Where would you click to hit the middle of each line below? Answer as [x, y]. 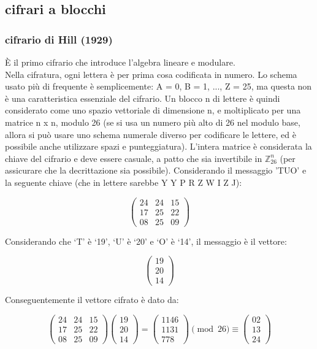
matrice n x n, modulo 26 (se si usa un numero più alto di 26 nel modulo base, [153, 122]
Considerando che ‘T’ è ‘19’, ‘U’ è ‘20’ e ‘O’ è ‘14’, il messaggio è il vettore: [146, 241]
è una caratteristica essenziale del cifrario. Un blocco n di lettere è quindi [143, 98]
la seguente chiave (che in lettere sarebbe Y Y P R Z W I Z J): [124, 182]
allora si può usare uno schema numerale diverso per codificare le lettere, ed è [151, 134]
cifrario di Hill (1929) [59, 39]
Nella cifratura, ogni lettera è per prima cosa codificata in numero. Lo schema [151, 74]
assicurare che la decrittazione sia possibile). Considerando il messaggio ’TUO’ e [156, 170]
